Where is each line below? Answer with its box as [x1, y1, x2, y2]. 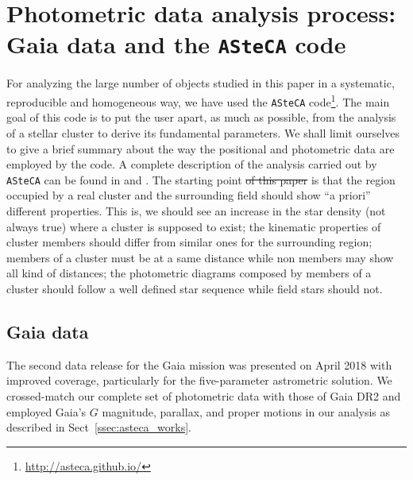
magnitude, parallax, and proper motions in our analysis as [102, 403, 391, 420]
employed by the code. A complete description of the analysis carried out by [6, 156, 377, 172]
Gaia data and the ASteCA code [6, 28, 346, 60]
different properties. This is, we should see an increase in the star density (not [6, 202, 386, 219]
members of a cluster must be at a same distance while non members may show [6, 249, 394, 265]
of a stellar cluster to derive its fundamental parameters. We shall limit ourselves [6, 124, 400, 141]
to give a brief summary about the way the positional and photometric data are [6, 140, 395, 157]
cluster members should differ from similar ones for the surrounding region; [6, 234, 372, 250]
